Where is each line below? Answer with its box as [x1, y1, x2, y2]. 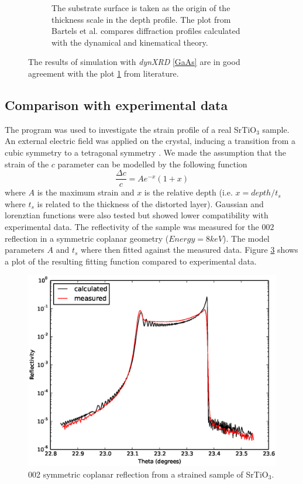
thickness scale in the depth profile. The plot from [51, 13, 231, 25]
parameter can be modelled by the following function [57, 157, 247, 170]
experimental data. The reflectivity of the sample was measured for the [5, 220, 259, 232]
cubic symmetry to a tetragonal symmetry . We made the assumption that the [5, 146, 287, 158]
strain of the [5, 157, 49, 170]
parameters [5, 243, 44, 256]
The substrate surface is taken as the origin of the [51, 2, 230, 13]
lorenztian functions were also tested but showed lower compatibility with [5, 209, 268, 221]
